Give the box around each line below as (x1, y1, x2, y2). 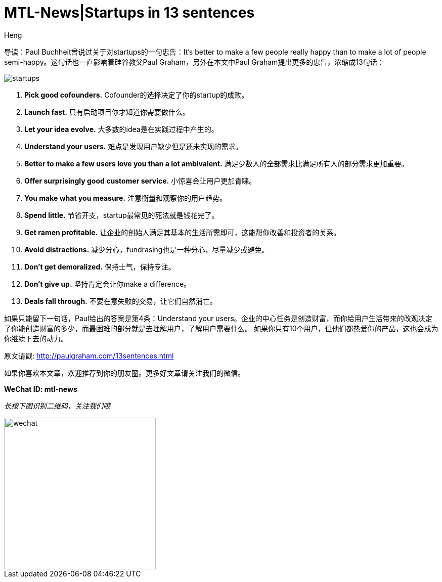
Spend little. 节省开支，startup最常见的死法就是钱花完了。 (24, 210, 219, 219)
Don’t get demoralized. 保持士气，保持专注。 (24, 262, 175, 271)
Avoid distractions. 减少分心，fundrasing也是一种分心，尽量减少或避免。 (24, 245, 269, 254)
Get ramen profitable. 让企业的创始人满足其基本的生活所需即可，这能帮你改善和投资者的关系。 (24, 228, 341, 237)
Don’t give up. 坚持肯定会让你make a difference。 (24, 279, 191, 288)
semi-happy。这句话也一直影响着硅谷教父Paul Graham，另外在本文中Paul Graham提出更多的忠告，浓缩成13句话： (4, 57, 384, 66)
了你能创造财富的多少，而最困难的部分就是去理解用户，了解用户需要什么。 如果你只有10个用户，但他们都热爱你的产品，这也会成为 (4, 324, 438, 333)
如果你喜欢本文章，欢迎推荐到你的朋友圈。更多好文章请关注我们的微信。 (4, 368, 245, 377)
